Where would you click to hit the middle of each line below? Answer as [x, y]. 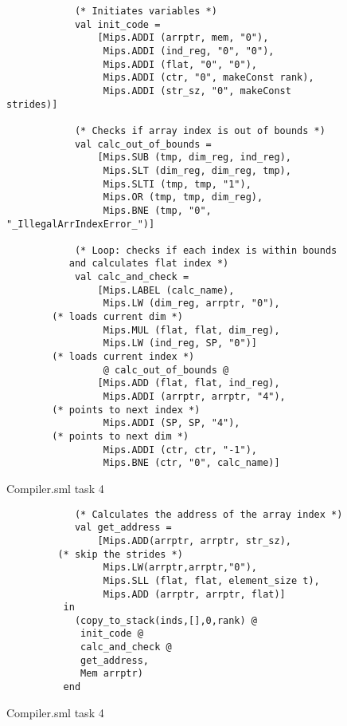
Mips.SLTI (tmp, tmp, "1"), [177, 184]
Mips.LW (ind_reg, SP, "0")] [180, 343]
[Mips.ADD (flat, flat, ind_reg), [189, 383]
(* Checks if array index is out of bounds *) [200, 130]
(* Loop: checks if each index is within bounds [206, 250]
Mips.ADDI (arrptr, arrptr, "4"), [194, 397]
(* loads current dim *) [117, 317]
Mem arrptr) [112, 674]
